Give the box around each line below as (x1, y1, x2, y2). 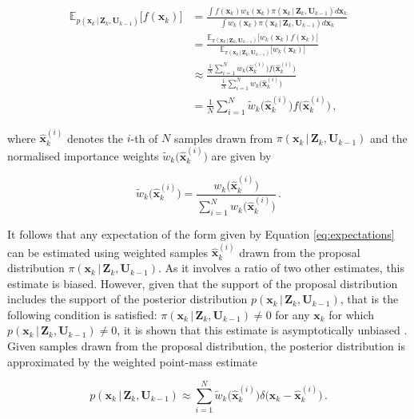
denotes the (66, 129, 124, 146)
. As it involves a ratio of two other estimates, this (158, 259, 405, 276)
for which (328, 306, 375, 322)
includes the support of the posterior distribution (7, 291, 248, 307)
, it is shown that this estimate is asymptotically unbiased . (117, 322, 408, 338)
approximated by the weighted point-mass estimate (7, 353, 257, 370)
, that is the (340, 291, 399, 307)
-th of (130, 129, 158, 146)
